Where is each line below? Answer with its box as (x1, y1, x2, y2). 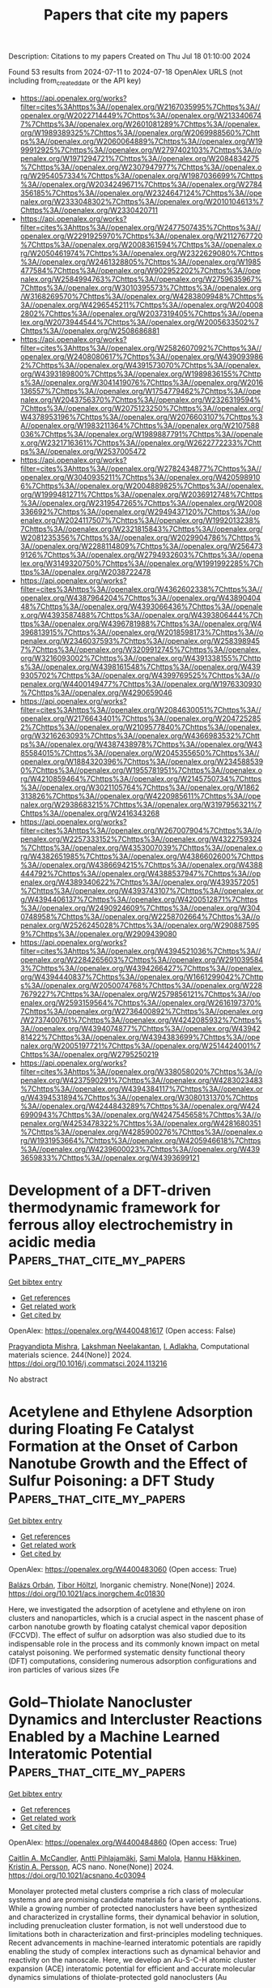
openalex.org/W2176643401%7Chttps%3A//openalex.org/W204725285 (19, 713, 261, 723)
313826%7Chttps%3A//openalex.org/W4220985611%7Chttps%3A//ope (19, 790, 261, 800)
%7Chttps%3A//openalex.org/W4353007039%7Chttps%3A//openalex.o (19, 842, 263, 852)
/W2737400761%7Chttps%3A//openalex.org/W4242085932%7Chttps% (19, 1015, 263, 1025)
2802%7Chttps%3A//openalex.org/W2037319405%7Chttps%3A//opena (19, 308, 264, 318)
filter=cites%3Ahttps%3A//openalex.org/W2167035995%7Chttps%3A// (19, 101, 261, 111)
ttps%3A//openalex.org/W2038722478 (19, 567, 151, 576)
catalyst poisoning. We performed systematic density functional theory (8, 1647, 245, 1657)
